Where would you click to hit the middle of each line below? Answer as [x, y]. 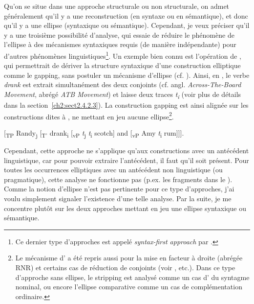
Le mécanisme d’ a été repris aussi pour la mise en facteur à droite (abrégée [129, 258]
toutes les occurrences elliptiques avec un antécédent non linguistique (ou [113, 170]
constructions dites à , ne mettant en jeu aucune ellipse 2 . [89, 116]
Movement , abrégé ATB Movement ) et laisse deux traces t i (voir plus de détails [123, 95]
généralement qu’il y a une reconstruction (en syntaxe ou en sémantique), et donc [126, 15]
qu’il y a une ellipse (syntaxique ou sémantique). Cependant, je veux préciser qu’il [127, 25]
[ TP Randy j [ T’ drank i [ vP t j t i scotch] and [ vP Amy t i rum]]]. [94, 133]
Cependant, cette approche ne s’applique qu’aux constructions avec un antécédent [127, 151]
